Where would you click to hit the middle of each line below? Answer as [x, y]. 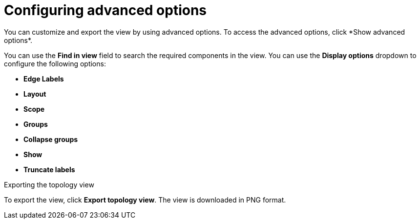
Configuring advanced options [105, 10]
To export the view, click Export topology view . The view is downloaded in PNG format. [145, 200]
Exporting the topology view [49, 184]
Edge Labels [44, 79]
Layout [35, 94]
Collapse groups [51, 139]
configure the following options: [55, 63]
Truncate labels [49, 169]
